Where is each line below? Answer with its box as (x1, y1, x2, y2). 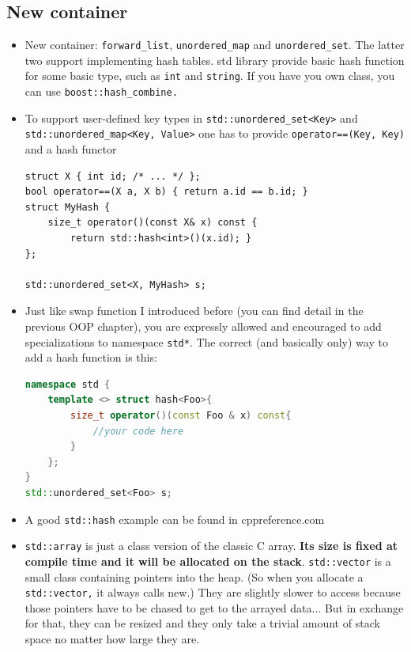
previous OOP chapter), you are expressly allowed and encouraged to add (25, 318, 382, 335)
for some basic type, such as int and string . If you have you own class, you (25, 67, 395, 84)
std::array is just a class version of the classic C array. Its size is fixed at (25, 537, 398, 554)
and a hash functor (25, 141, 117, 157)
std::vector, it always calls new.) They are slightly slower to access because (25, 584, 401, 601)
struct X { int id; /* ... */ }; (25, 170, 201, 182)
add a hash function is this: (25, 349, 157, 366)
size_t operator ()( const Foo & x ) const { (70, 410, 292, 422)
